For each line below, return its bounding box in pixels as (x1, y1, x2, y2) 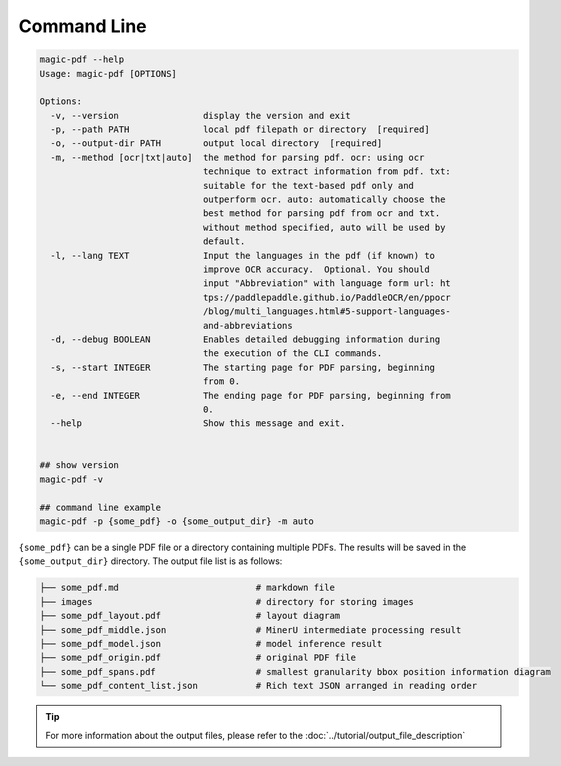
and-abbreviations (202, 320, 294, 331)
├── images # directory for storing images (39, 596, 415, 607)
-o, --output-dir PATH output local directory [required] (50, 138, 383, 149)
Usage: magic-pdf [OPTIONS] (39, 68, 177, 79)
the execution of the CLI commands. (202, 348, 383, 359)
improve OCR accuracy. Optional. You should (202, 264, 430, 275)
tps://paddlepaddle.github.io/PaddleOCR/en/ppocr (202, 291, 452, 303)
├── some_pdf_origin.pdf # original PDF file (39, 652, 357, 664)
